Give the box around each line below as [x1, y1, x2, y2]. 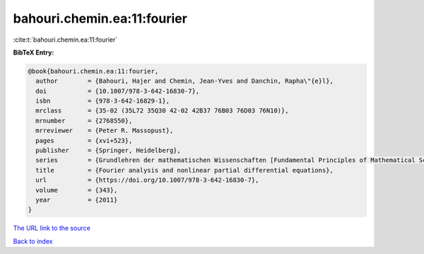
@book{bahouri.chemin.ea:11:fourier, [28, 67, 159, 75]
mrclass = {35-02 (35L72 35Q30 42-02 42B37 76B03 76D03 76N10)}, [35, 107, 289, 115]
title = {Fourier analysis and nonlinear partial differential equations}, [35, 166, 334, 174]
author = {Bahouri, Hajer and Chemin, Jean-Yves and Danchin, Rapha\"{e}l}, [35, 77, 334, 85]
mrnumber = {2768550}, [35, 117, 133, 125]
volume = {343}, [35, 186, 118, 194]
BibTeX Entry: [13, 48, 54, 57]
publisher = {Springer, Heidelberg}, [35, 146, 182, 155]
